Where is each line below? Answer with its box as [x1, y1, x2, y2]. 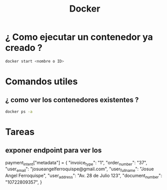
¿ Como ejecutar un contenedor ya [5, 31, 153, 43]
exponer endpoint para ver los [5, 146, 102, 155]
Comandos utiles [5, 76, 78, 87]
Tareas [5, 126, 35, 138]
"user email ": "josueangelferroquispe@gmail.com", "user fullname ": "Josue [5, 166, 154, 173]
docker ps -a [5, 109, 33, 114]
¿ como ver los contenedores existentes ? [5, 96, 139, 104]
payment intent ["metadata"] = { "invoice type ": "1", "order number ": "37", [5, 159, 147, 167]
